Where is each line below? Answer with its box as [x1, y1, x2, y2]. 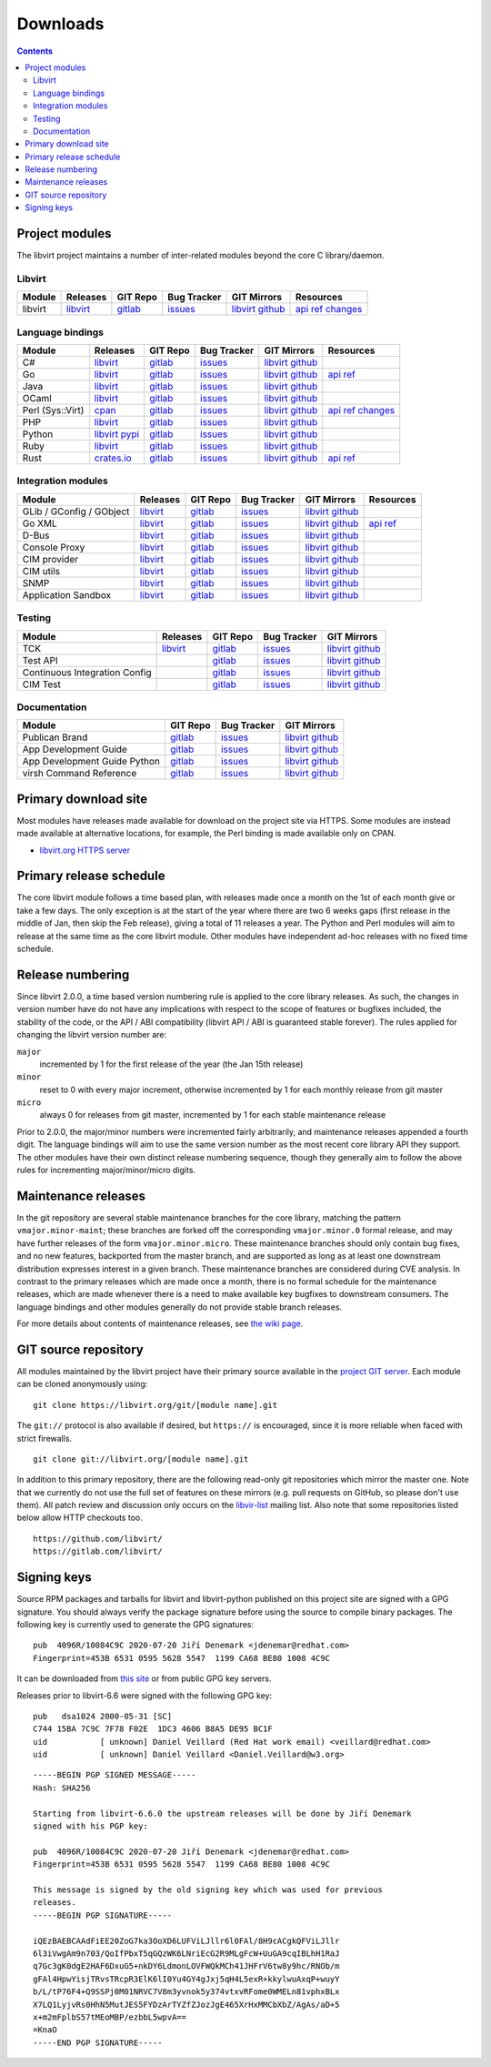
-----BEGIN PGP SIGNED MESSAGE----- [33, 1770, 196, 1780]
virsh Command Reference [22, 767, 137, 780]
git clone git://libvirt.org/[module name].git [33, 1454, 249, 1464]
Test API [22, 654, 58, 666]
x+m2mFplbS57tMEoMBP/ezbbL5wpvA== [33, 2011, 186, 2022]
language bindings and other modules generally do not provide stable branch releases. [16, 1302, 343, 1312]
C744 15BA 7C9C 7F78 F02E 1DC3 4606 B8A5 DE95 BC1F [33, 1724, 273, 1734]
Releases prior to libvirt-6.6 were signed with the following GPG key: [16, 1689, 273, 1701]
